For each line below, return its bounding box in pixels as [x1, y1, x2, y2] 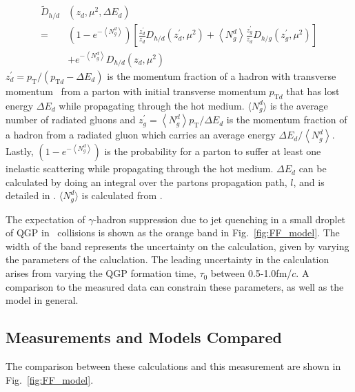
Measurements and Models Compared [6, 327, 282, 348]
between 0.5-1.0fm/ [210, 266, 292, 280]
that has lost [286, 83, 340, 98]
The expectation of [6, 212, 85, 226]
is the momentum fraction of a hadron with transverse [107, 68, 336, 83]
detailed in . [6, 188, 57, 203]
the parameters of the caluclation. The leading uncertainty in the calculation [6, 252, 329, 267]
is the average [270, 98, 328, 112]
